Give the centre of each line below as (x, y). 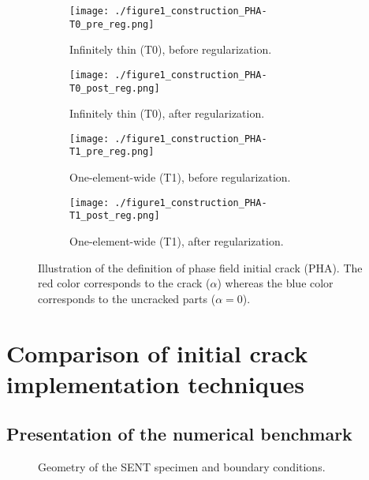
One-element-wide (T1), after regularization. (177, 241)
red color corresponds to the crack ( (124, 283)
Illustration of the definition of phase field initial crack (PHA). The (200, 267)
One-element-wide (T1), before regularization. (180, 177)
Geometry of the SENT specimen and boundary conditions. (182, 467)
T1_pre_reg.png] (112, 152)
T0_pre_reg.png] (112, 24)
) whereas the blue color (275, 283)
